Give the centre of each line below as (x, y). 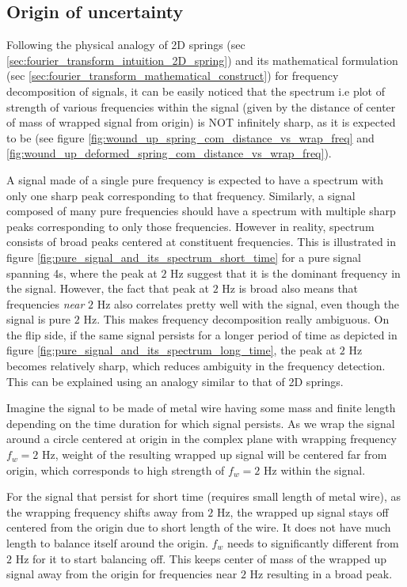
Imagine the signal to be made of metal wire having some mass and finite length (201, 408)
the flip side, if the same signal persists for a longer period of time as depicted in (202, 334)
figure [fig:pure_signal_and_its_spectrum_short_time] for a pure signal (184, 257)
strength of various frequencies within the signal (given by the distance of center (201, 106)
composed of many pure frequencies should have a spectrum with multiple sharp (201, 211)
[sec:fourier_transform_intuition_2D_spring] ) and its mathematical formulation (202, 60)
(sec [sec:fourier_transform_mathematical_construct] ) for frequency (173, 76)
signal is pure (39, 319)
